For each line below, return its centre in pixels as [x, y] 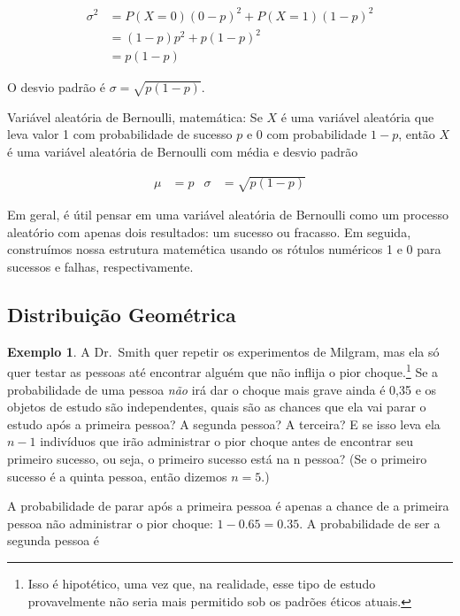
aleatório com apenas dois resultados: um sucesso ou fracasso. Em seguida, [209, 231]
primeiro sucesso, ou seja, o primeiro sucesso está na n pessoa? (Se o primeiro [217, 459]
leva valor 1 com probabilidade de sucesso [120, 134]
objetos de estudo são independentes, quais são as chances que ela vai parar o [217, 407]
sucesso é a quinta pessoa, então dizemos [117, 476]
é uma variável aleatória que [357, 116]
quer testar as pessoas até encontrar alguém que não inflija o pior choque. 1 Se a [223, 371]
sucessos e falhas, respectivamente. [100, 266]
